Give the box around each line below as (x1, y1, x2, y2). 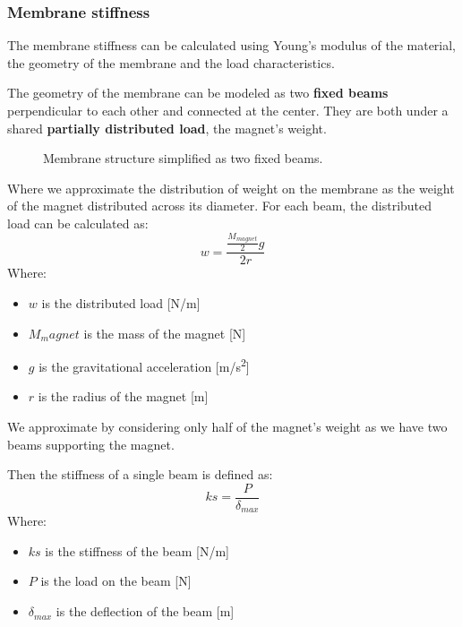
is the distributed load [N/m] (41, 293, 201, 312)
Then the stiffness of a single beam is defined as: (7, 465, 273, 484)
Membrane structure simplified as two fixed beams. (43, 149, 323, 167)
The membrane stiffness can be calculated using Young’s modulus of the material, (7, 36, 457, 55)
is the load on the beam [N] (40, 571, 192, 590)
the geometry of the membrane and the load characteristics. (7, 53, 335, 72)
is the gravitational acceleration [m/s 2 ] (38, 355, 250, 375)
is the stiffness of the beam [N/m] (45, 541, 229, 560)
